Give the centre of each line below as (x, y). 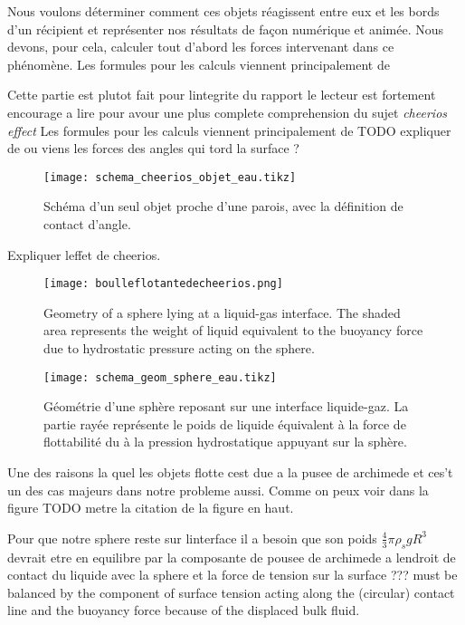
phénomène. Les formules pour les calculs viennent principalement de (199, 64)
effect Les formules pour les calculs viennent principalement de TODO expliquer (229, 130)
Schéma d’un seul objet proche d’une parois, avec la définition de (223, 206)
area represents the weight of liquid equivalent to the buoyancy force (233, 330)
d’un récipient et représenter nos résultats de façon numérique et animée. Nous (226, 29)
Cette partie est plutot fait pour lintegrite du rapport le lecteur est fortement (222, 95)
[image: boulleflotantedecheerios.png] (163, 284)
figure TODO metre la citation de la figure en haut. (151, 508)
